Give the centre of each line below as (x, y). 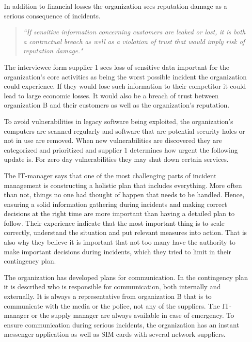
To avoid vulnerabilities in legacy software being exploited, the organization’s (118, 121)
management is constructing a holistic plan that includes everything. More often (123, 185)
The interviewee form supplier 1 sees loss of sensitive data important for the (117, 67)
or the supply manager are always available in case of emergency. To (133, 315)
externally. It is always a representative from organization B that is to (108, 296)
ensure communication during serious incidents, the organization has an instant (122, 324)
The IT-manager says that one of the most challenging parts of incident (110, 175)
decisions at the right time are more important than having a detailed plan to (119, 213)
